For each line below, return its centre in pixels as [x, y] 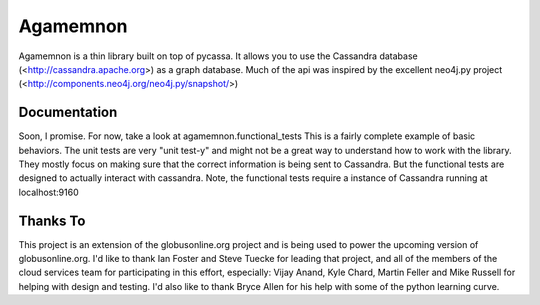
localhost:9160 [48, 192]
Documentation [68, 112]
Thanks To [52, 220]
